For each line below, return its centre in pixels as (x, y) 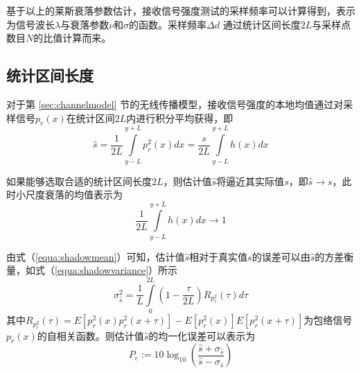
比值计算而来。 (77, 38)
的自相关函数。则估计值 (90, 335)
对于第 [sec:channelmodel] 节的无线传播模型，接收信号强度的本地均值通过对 (175, 104)
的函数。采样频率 (168, 24)
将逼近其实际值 (250, 181)
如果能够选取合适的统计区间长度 (79, 181)
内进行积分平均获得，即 (180, 118)
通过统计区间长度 (262, 24)
